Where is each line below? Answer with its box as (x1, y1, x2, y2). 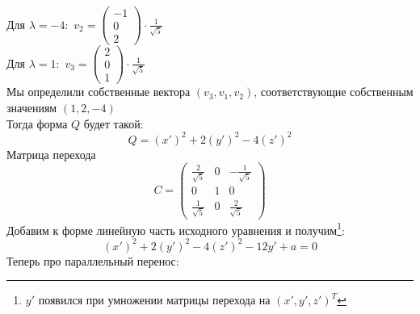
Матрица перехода (6, 145, 96, 162)
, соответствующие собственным (254, 83, 414, 100)
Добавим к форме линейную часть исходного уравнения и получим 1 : (6, 219, 345, 238)
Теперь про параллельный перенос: (6, 252, 179, 269)
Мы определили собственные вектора (6, 83, 191, 100)
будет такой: (83, 115, 144, 132)
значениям (6, 98, 57, 115)
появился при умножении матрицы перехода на (38, 291, 271, 308)
